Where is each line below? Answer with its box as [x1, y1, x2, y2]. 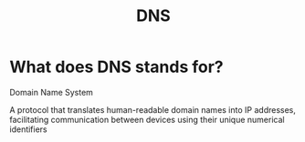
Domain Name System [9, 86, 94, 97]
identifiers [9, 124, 47, 135]
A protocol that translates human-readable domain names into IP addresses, [9, 104, 297, 115]
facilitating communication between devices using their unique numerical [9, 114, 285, 125]
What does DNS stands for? [9, 56, 224, 77]
